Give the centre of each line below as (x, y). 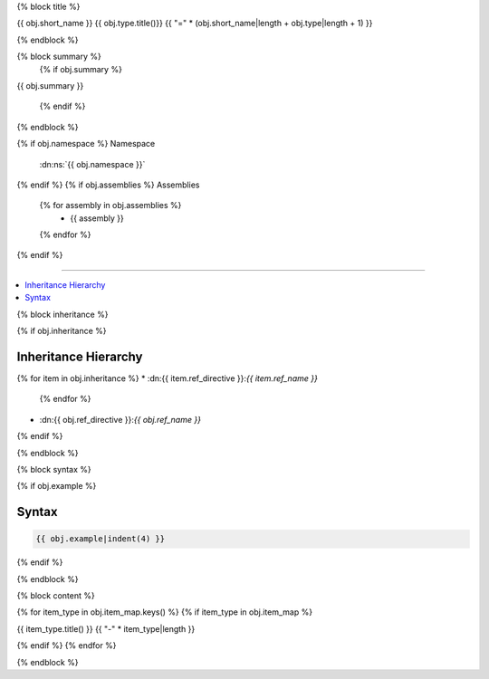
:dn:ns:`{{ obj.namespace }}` (92, 164)
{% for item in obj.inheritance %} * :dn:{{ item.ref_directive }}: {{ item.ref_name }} (168, 378)
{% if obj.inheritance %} (62, 331)
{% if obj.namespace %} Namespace (86, 144)
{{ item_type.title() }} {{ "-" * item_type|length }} (106, 628)
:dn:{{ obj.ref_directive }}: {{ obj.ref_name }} (120, 419)
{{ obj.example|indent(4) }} (101, 539)
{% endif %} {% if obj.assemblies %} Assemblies (108, 185)
